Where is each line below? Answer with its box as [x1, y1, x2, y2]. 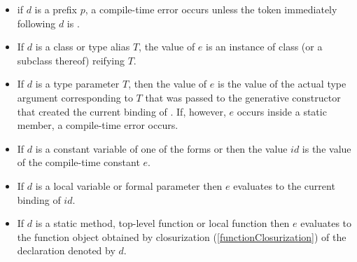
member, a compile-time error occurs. [17, 118, 178, 132]
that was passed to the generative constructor [145, 90, 341, 104]
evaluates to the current [233, 178, 335, 193]
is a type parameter [35, 76, 120, 91]
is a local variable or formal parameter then [35, 178, 223, 193]
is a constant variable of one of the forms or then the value [35, 141, 288, 156]
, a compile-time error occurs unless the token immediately [85, 2, 337, 16]
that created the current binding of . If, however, [17, 104, 226, 118]
